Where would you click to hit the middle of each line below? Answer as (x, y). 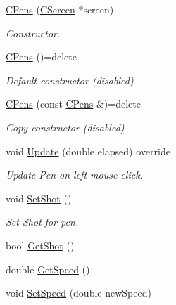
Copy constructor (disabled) (65, 127)
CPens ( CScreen (40, 9)
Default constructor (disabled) (70, 80)
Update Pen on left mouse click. (74, 175)
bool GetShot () (40, 245)
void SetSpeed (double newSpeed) (78, 293)
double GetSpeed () (48, 269)
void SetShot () (39, 198)
